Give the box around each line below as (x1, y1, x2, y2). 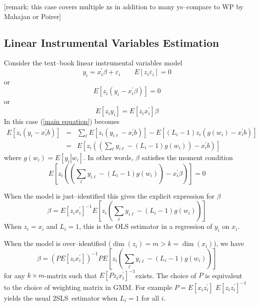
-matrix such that (44, 270, 97, 280)
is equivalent (205, 270, 242, 280)
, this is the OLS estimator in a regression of (79, 221, 213, 231)
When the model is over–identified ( (4, 238, 111, 248)
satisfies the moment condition (141, 152, 233, 162)
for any (4, 270, 25, 280)
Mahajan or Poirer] (4, 11, 62, 21)
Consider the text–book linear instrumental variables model (4, 58, 182, 68)
